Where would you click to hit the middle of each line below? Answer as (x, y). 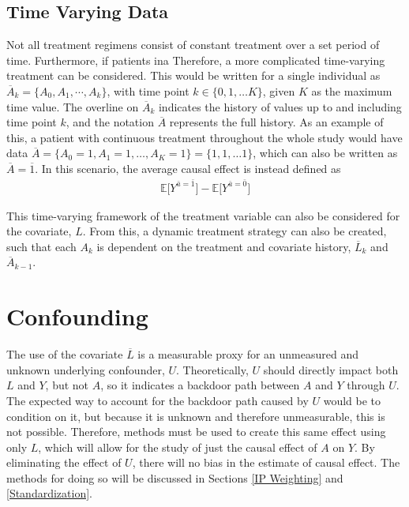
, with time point (148, 90)
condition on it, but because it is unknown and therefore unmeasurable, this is (196, 416)
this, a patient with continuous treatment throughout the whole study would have (204, 137)
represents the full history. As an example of (276, 122)
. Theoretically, (212, 369)
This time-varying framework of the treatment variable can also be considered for (203, 215)
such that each (41, 246)
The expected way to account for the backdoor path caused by (158, 400)
